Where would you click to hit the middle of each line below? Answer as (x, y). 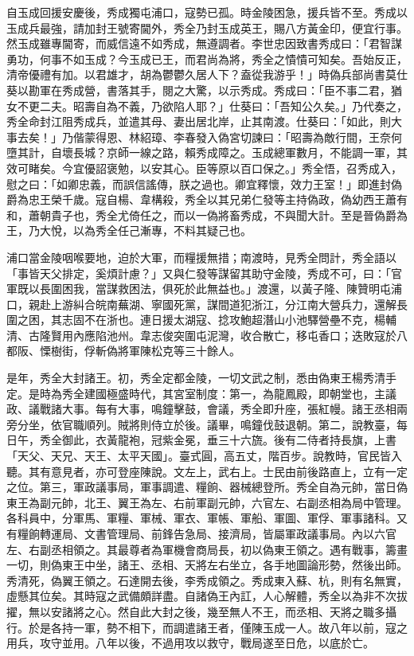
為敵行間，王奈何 (357, 137)
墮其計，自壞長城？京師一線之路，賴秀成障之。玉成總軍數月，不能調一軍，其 (207, 152)
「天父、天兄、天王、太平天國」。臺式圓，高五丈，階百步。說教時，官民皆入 (204, 456)
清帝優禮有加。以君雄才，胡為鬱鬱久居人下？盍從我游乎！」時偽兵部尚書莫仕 (207, 74)
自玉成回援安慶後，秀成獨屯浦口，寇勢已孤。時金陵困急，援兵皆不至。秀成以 (207, 12)
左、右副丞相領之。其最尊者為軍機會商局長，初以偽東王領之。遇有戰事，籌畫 (207, 549)
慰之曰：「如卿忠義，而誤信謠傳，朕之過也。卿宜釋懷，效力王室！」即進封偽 (204, 184)
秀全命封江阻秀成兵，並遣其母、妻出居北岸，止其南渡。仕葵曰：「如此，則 (199, 121)
